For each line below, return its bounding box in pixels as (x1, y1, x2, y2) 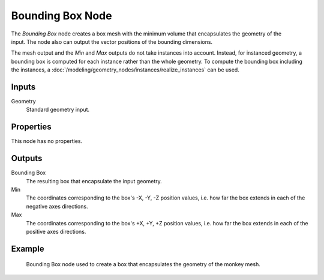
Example (11, 243, 44, 254)
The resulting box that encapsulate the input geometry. (26, 177, 162, 184)
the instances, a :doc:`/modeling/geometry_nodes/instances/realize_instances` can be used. (11, 66, 239, 73)
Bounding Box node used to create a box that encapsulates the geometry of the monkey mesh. (26, 261, 260, 268)
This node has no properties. (11, 138, 83, 145)
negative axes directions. (26, 202, 88, 210)
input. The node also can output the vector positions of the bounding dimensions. (11, 38, 213, 45)
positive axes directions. (26, 228, 86, 235)
